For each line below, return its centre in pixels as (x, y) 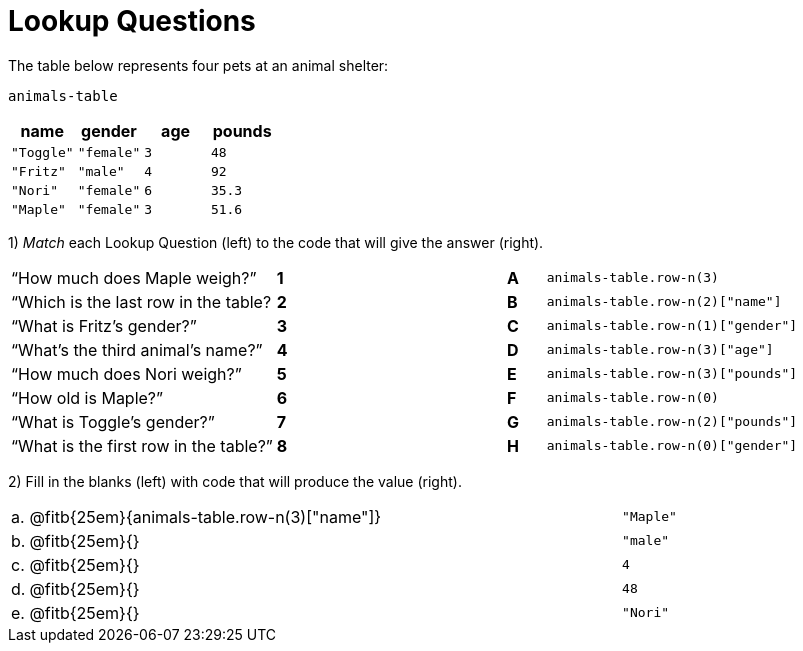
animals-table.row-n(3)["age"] (660, 350)
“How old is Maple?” (87, 397)
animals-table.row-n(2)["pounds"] (672, 422)
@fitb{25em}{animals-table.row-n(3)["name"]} (205, 516)
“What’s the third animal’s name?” (137, 349)
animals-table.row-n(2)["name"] (664, 302)
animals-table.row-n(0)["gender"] (672, 446)
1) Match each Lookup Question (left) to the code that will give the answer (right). (276, 242)
